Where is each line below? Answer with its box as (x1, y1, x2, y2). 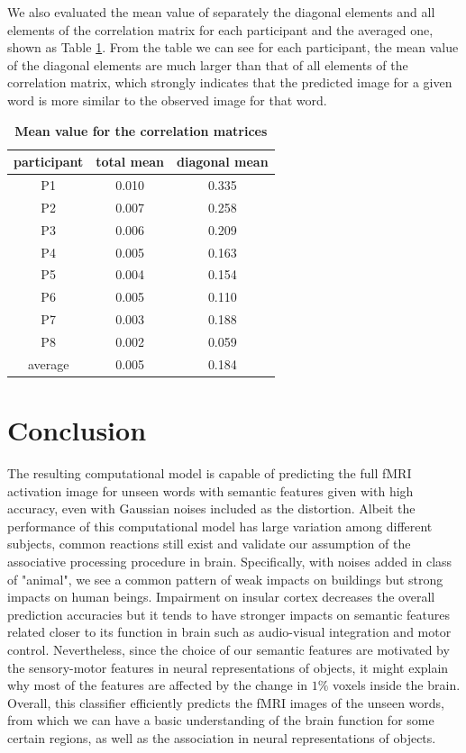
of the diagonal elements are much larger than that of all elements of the (7, 55, 408, 74)
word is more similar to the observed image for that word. (7, 90, 327, 109)
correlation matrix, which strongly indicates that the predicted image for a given (7, 73, 452, 92)
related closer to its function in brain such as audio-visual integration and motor (7, 622, 452, 641)
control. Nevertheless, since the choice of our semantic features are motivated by (7, 640, 450, 658)
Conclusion (7, 412, 147, 449)
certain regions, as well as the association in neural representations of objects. (7, 728, 436, 747)
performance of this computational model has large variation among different (7, 516, 433, 535)
